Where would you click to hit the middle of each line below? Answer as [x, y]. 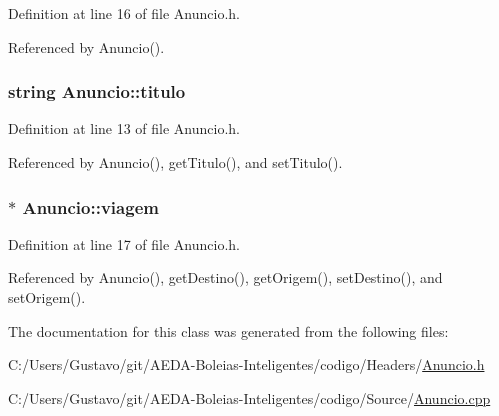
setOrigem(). [47, 297]
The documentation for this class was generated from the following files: [228, 330]
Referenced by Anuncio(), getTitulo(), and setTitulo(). [175, 162]
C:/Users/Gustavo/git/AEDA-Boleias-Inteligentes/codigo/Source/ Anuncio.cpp [249, 397]
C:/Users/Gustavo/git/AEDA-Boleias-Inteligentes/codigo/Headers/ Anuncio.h [246, 364]
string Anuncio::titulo [97, 91]
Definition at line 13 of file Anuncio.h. [124, 128]
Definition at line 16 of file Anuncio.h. [124, 13]
